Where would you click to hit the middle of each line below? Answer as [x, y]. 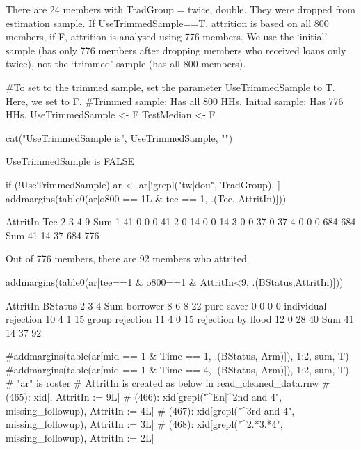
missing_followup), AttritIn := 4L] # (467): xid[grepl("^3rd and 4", [150, 410]
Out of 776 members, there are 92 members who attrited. [128, 258]
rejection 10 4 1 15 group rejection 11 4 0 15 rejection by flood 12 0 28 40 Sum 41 [180, 319]
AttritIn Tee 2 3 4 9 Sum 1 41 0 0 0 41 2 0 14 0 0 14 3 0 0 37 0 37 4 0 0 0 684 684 [181, 222]
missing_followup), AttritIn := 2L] [80, 437]
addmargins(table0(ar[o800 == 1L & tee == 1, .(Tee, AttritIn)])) [146, 198]
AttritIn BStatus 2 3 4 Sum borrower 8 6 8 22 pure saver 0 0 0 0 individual [166, 305]
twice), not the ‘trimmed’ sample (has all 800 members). [126, 64]
